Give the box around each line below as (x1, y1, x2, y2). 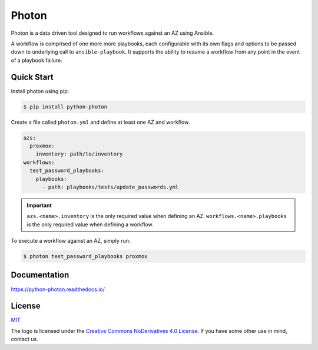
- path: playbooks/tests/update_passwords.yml (42, 183, 179, 190)
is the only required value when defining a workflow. (26, 221, 154, 228)
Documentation (11, 270, 69, 280)
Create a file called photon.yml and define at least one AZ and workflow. (11, 118, 190, 126)
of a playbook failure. (11, 57, 62, 64)
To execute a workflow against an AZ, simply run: (11, 237, 131, 245)
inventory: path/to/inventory (35, 151, 123, 157)
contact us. (11, 336, 38, 343)
